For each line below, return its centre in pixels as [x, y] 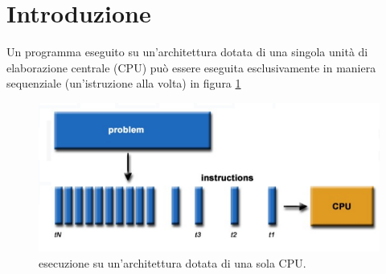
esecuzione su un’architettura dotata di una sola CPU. [172, 263]
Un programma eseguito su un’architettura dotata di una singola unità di [187, 52]
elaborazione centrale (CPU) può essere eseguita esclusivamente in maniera [191, 67]
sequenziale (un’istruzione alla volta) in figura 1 [124, 83]
